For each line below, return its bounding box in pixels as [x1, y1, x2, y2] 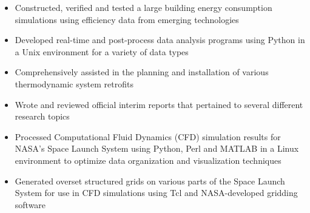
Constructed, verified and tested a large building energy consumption [15, 1, 272, 13]
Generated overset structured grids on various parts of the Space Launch [15, 174, 285, 187]
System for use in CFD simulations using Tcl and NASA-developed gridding [15, 186, 298, 199]
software [15, 198, 46, 211]
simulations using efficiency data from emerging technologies [15, 13, 239, 25]
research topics [15, 110, 70, 123]
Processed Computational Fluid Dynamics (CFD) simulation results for [15, 130, 281, 143]
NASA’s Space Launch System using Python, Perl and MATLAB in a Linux [15, 142, 299, 155]
